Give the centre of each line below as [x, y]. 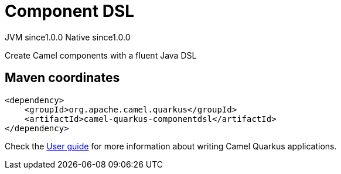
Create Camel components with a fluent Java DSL [101, 55]
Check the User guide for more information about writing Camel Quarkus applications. [171, 146]
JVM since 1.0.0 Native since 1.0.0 [68, 37]
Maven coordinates [62, 78]
